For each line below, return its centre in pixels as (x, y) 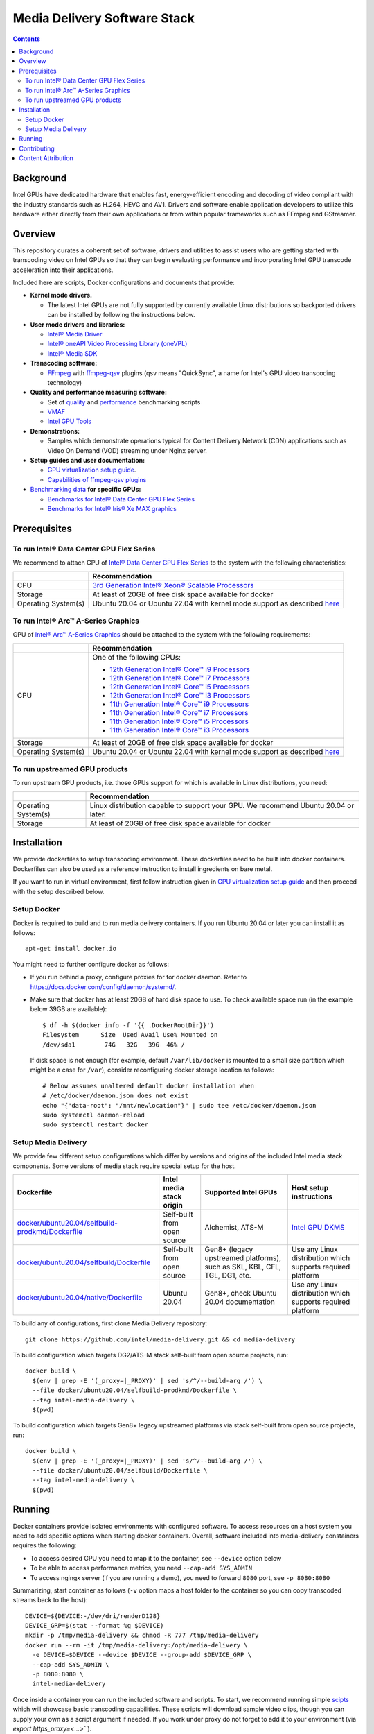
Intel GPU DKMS (318, 1228)
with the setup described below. (59, 891)
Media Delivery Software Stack (104, 18)
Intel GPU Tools (70, 421)
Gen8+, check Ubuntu (241, 1294)
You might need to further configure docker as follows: (91, 964)
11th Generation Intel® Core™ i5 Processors (179, 721)
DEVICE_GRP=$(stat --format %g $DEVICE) (95, 1626)
